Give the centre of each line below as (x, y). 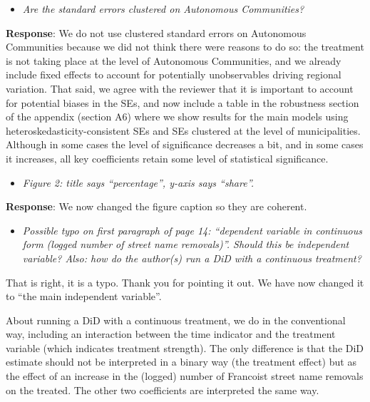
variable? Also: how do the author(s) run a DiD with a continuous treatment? (192, 258)
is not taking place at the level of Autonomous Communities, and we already (174, 60)
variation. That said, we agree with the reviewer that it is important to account (180, 88)
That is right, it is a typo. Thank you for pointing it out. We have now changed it (185, 282)
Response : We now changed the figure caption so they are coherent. (156, 206)
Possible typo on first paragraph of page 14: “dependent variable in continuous (192, 230)
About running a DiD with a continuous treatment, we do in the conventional (176, 320)
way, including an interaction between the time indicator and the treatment (171, 334)
